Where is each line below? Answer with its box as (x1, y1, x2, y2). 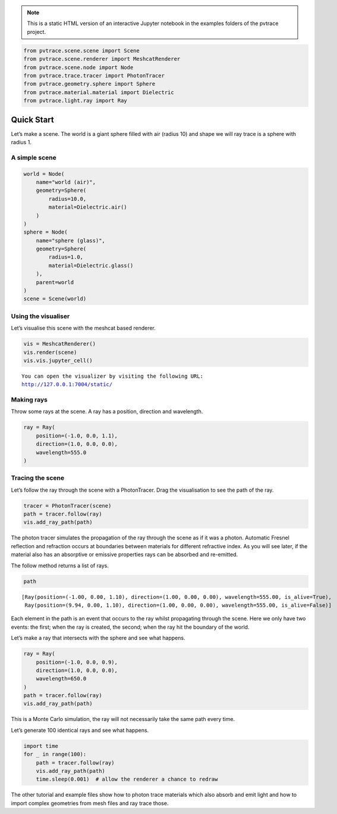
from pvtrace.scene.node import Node (23, 64, 134, 71)
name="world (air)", (36, 179, 96, 185)
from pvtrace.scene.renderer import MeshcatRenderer (23, 55, 181, 63)
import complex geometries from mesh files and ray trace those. (11, 799, 169, 807)
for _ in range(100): (23, 751, 87, 758)
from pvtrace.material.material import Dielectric (23, 89, 175, 95)
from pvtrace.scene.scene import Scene (23, 47, 140, 54)
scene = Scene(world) (23, 296, 87, 302)
